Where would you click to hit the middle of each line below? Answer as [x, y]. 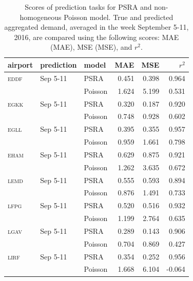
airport [21, 64]
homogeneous [41, 17]
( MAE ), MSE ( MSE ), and [91, 47]
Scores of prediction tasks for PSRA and [88, 7]
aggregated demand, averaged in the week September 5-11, [96, 27]
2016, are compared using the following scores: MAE [96, 37]
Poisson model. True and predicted [119, 17]
